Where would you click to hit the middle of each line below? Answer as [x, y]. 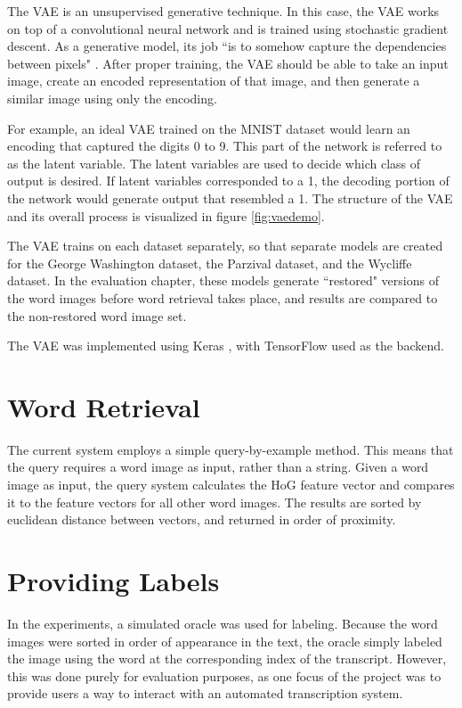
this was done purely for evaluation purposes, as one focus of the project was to [224, 675]
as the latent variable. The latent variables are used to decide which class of [214, 163]
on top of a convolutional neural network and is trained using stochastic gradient [228, 28]
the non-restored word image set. [97, 315]
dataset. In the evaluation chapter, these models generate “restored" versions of [223, 280]
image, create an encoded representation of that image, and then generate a [214, 81]
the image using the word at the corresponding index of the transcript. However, [227, 659]
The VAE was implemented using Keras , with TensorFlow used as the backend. [226, 346]
